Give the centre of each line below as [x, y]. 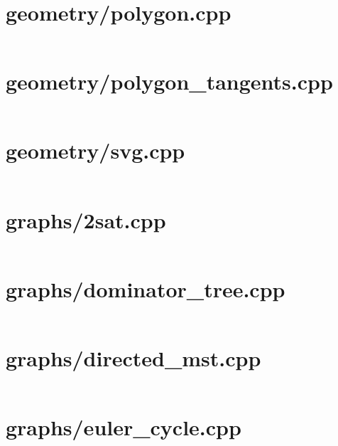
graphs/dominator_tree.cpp [146, 288]
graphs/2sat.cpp [86, 219]
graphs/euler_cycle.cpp [124, 426]
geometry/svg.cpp [96, 150]
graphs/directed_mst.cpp [133, 357]
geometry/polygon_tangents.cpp [169, 81]
